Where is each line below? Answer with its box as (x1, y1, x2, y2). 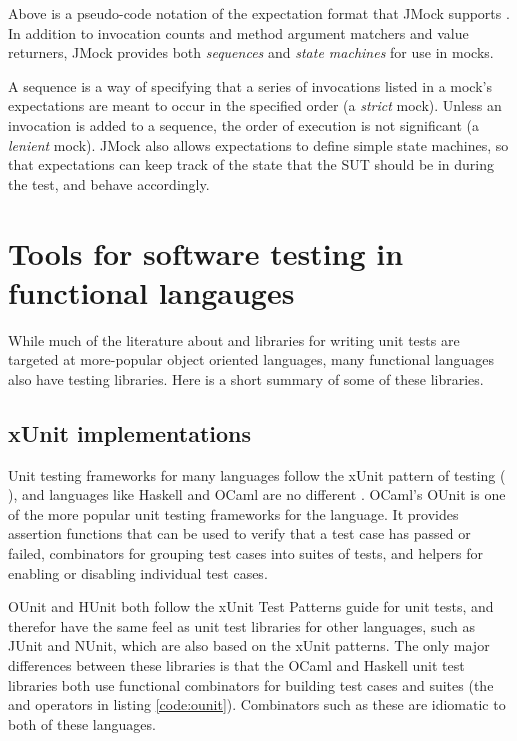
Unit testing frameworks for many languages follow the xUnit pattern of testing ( (8, 464, 506, 485)
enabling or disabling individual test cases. (8, 562, 268, 583)
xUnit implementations (8, 417, 252, 448)
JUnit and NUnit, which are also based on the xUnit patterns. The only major (8, 635, 490, 656)
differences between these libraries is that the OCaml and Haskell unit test (8, 654, 465, 675)
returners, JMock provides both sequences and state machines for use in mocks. (8, 42, 494, 63)
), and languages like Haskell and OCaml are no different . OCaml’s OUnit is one (8, 484, 506, 505)
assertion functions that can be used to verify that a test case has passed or (8, 523, 471, 544)
